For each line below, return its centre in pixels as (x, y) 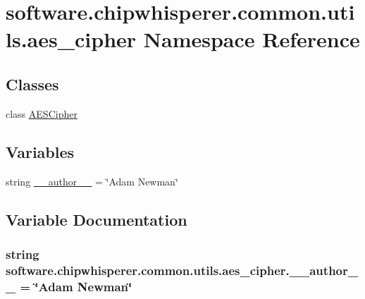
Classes (32, 84)
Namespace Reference (252, 39)
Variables (40, 151)
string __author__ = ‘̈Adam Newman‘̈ (92, 181)
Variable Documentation (97, 219)
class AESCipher (42, 113)
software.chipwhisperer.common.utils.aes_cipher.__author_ (182, 270)
